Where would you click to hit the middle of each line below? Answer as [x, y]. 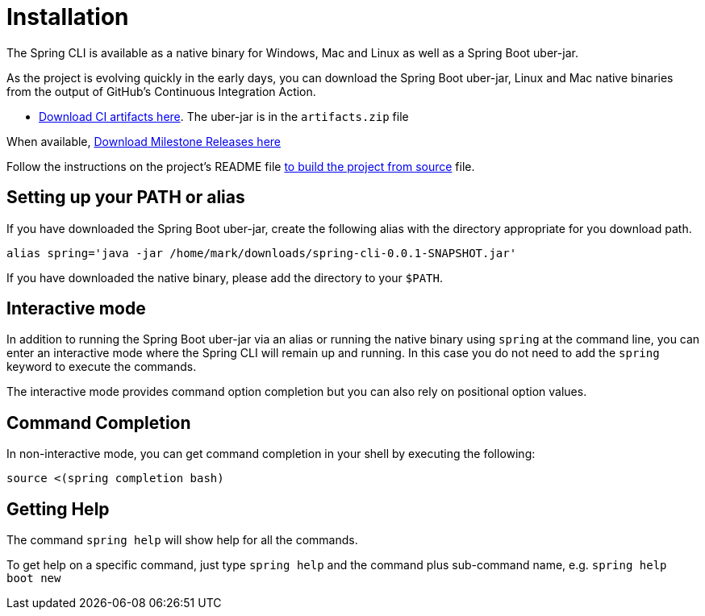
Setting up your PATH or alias [126, 198]
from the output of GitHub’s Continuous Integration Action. [161, 91]
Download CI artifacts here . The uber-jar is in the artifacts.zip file [224, 116]
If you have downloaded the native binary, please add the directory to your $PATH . [225, 277]
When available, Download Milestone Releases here [144, 141]
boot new [34, 579]
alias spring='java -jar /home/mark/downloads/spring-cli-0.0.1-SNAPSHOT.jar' [262, 253]
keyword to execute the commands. [102, 367]
